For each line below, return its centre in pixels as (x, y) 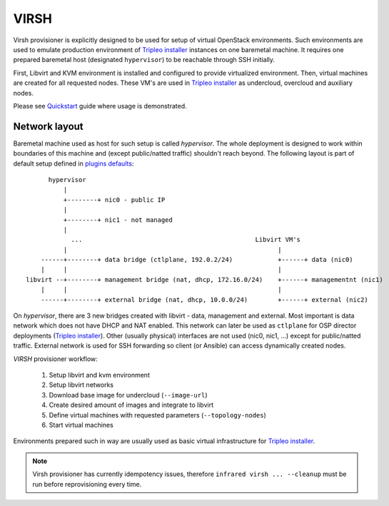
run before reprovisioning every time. (87, 484)
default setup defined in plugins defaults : (74, 163)
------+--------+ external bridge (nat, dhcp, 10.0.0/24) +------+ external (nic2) (204, 299)
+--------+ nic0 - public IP (114, 199)
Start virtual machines (81, 425)
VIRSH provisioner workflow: (55, 359)
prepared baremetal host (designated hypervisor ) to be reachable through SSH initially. (144, 60)
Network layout (48, 126)
